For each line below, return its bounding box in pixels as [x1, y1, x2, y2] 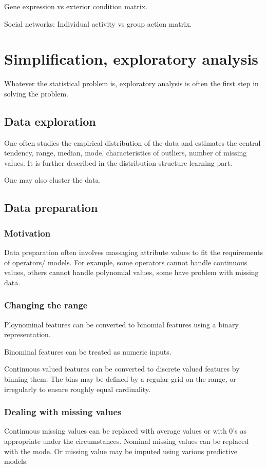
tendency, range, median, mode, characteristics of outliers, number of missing [4, 147, 247, 158]
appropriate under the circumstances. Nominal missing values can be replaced [4, 436, 249, 446]
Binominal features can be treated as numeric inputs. [4, 346, 171, 357]
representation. [4, 329, 51, 340]
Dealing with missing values [4, 405, 122, 418]
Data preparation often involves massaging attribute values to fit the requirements [4, 247, 263, 258]
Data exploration [4, 113, 96, 129]
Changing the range [4, 299, 88, 311]
